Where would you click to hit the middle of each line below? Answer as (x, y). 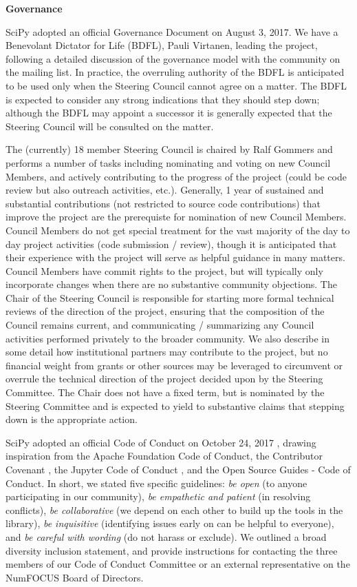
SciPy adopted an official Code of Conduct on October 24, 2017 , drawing (161, 442)
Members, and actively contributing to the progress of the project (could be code (176, 176)
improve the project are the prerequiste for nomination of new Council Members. (176, 217)
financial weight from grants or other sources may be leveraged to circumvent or (174, 365)
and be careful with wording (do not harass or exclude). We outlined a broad (166, 536)
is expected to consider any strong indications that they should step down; (163, 99)
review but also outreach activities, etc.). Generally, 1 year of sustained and (165, 190)
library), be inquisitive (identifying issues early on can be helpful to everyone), (170, 523)
